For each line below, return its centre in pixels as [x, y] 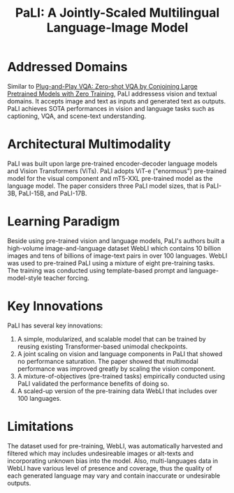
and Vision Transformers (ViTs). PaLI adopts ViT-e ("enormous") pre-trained [117, 171]
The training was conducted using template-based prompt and [97, 270]
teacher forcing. [66, 278]
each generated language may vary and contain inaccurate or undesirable [114, 476]
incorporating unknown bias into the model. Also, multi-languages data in [113, 461]
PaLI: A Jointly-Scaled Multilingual [117, 13]
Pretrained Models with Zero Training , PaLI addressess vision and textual [112, 94]
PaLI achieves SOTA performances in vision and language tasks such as [111, 108]
